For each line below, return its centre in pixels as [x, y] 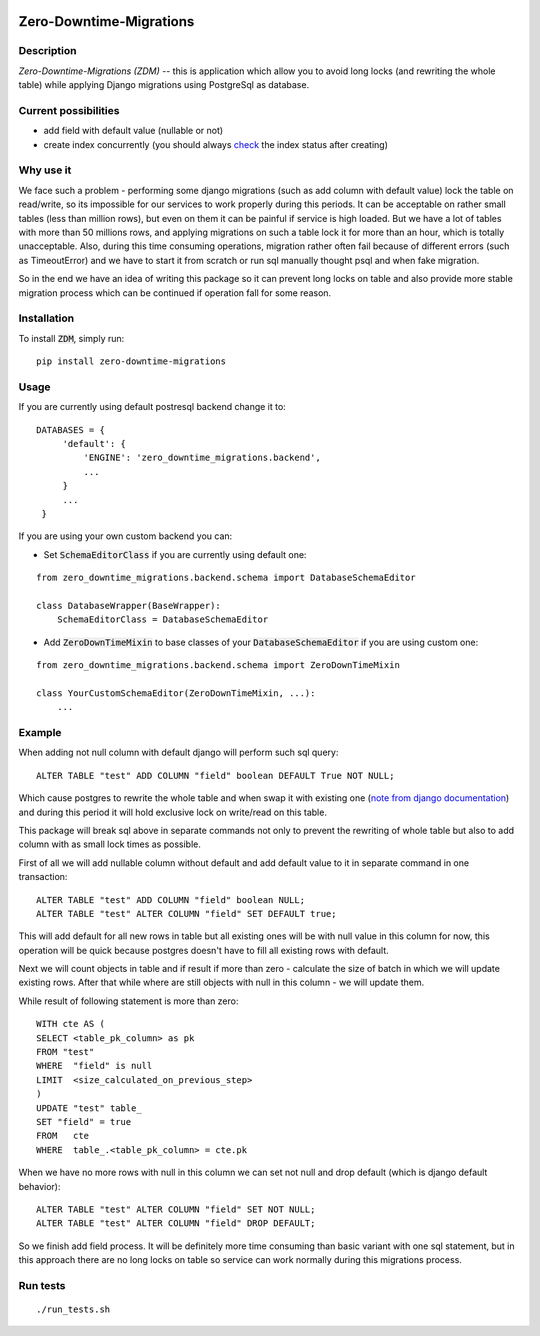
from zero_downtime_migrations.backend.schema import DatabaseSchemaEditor [226, 578]
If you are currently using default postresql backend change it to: [152, 407]
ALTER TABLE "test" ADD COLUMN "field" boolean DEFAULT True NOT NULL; [215, 775]
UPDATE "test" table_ [89, 1108]
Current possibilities [69, 110]
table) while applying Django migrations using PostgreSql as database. [164, 85]
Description [47, 51]
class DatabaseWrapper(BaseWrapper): [129, 605]
